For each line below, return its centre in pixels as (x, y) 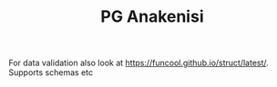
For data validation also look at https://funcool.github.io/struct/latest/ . (139, 63)
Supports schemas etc (51, 72)
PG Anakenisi (152, 17)
